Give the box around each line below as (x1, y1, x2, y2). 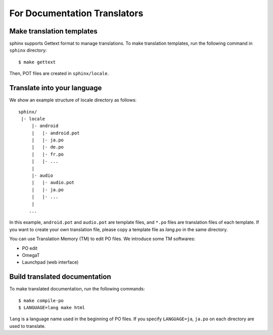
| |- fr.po (31, 151, 64, 157)
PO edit (22, 245, 38, 251)
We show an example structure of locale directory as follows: (9, 97, 136, 103)
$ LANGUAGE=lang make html (18, 305, 85, 311)
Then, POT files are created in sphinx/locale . (9, 70, 109, 77)
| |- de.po (31, 144, 64, 150)
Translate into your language (9, 84, 102, 92)
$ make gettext (18, 59, 56, 65)
